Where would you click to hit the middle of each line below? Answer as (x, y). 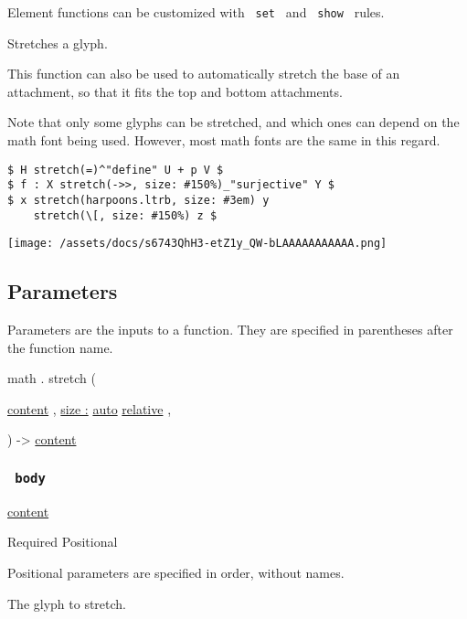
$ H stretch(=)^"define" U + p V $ (116, 170)
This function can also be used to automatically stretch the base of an (204, 74)
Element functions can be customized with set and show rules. (196, 12)
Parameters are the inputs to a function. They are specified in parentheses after (230, 330)
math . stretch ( (52, 378)
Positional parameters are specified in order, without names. (176, 573)
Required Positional (63, 542)
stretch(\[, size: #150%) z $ (125, 215)
